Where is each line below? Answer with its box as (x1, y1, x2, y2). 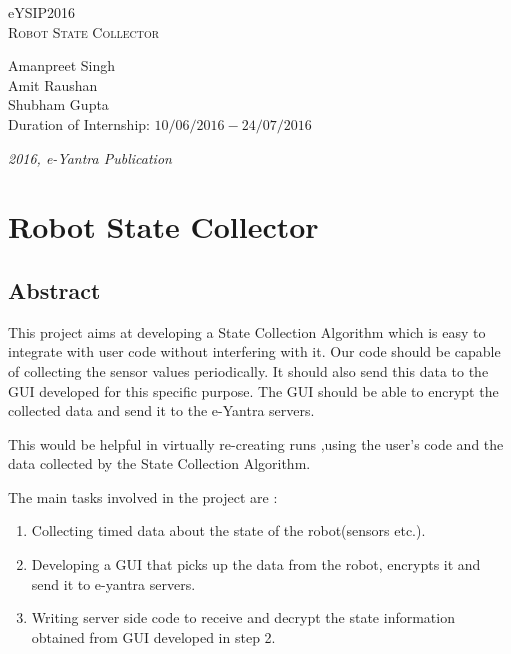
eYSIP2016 (8, 2, 76, 22)
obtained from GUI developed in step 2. (31, 626, 276, 647)
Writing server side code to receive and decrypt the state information (31, 607, 455, 628)
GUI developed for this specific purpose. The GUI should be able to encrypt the (8, 380, 499, 401)
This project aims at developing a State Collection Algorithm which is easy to (8, 321, 486, 342)
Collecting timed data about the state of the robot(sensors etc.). (31, 520, 426, 541)
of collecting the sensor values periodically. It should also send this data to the (8, 360, 489, 381)
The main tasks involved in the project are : (8, 486, 278, 507)
